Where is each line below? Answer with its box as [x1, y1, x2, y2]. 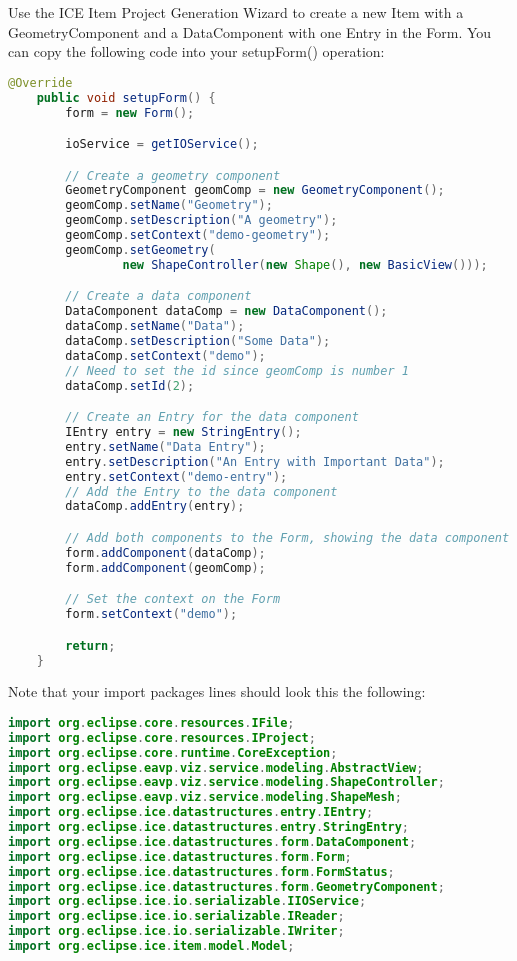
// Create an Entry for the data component [65, 410, 359, 425]
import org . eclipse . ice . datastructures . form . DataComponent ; [8, 834, 417, 849]
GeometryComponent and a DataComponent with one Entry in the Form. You [8, 21, 492, 42]
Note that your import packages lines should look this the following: [8, 681, 426, 702]
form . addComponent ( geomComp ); [65, 560, 266, 575]
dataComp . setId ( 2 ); [65, 378, 195, 393]
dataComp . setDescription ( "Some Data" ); [65, 334, 331, 348]
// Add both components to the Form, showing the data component [65, 530, 510, 545]
